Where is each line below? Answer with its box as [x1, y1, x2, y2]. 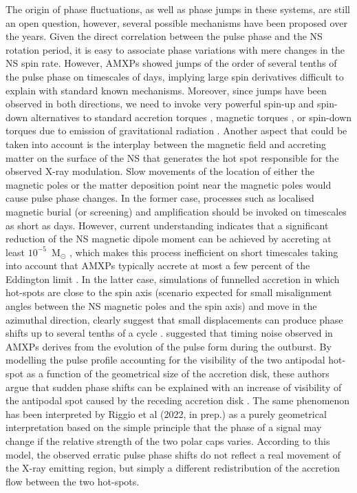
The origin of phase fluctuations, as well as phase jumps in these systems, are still [6, 2, 350, 16]
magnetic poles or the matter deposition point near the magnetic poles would [6, 177, 332, 191]
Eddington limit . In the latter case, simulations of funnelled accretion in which [6, 271, 340, 286]
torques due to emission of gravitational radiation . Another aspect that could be [6, 123, 347, 138]
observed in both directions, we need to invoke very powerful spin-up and [6, 96, 314, 111]
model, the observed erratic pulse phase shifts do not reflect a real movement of [6, 447, 341, 461]
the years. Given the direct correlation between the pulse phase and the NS [6, 29, 323, 43]
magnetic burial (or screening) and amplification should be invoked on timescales [6, 204, 347, 218]
